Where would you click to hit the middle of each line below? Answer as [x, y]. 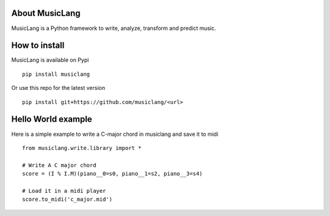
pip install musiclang [56, 74]
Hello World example [52, 119]
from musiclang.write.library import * [82, 148]
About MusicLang [46, 13]
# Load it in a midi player [64, 191]
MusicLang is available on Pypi [50, 60]
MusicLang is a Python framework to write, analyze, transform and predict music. [114, 28]
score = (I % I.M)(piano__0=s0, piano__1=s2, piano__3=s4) [112, 174]
